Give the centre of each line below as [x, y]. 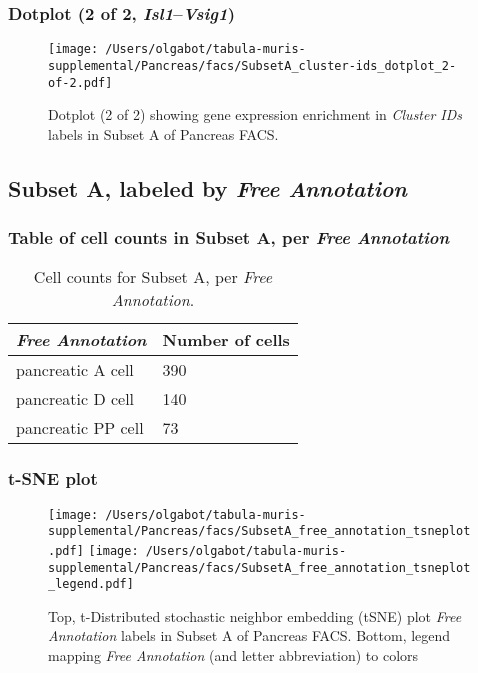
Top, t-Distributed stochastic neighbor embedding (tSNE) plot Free [255, 615]
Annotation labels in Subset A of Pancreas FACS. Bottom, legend [249, 635]
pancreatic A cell [75, 370]
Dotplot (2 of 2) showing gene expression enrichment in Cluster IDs [255, 114]
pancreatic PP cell [80, 428]
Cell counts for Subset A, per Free [153, 277]
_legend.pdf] [91, 584]
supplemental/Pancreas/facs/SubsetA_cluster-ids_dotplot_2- [252, 65]
